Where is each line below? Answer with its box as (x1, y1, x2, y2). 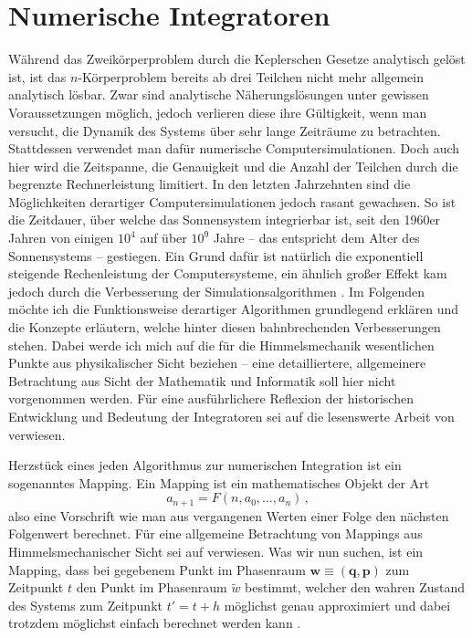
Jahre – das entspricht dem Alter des (213, 228, 420, 247)
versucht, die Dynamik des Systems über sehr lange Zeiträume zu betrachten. (8, 120, 441, 140)
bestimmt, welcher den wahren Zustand (245, 578, 466, 597)
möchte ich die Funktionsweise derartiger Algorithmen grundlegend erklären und (8, 299, 458, 319)
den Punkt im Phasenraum (76, 578, 227, 597)
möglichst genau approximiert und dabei (224, 595, 451, 614)
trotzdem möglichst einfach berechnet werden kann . (8, 613, 301, 633)
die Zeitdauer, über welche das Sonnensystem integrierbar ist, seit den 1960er (8, 210, 441, 229)
